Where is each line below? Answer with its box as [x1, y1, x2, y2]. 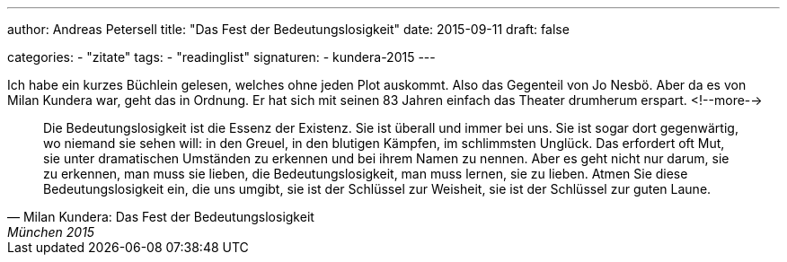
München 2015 [7, 224, 95, 240]
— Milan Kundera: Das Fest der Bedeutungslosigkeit [7, 209, 314, 224]
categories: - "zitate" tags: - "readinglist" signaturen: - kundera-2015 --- [7, 49, 436, 65]
